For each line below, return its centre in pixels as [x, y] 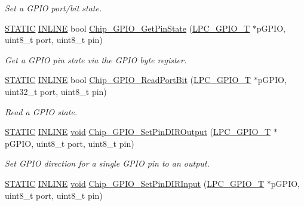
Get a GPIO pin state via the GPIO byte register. [96, 59]
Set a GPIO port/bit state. [53, 8]
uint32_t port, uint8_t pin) [56, 91]
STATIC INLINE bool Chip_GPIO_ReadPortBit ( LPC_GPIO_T [128, 80]
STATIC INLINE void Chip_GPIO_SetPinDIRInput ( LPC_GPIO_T [135, 183]
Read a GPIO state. [41, 111]
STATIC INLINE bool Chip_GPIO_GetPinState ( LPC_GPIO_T [128, 28]
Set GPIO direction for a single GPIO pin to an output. [107, 163]
